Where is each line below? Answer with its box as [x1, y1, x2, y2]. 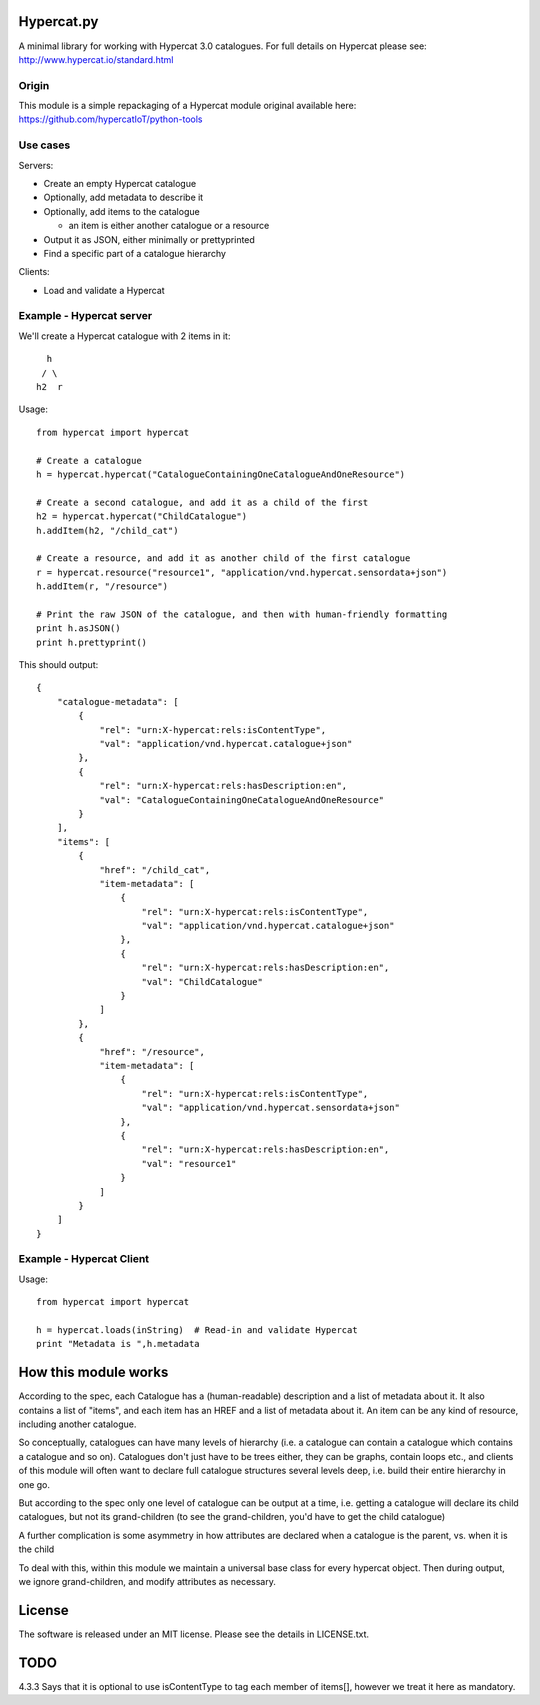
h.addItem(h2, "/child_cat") [36, 525, 179, 536]
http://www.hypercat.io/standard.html [18, 53, 174, 65]
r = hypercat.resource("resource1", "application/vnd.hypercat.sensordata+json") [36, 566, 448, 578]
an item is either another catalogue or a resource [68, 220, 270, 232]
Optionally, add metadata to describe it [43, 191, 204, 204]
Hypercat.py [18, 13, 99, 30]
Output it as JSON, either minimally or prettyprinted [43, 233, 255, 245]
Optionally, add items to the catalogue [43, 205, 200, 217]
